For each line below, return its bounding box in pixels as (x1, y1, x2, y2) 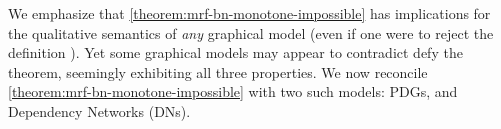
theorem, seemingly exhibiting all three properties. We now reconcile (8, 61, 428, 82)
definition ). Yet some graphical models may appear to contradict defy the (8, 42, 463, 63)
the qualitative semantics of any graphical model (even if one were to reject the (8, 22, 494, 43)
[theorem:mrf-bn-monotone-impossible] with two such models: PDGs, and (8, 81, 458, 102)
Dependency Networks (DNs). (8, 100, 191, 121)
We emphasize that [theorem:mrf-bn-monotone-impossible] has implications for (8, 3, 491, 23)
